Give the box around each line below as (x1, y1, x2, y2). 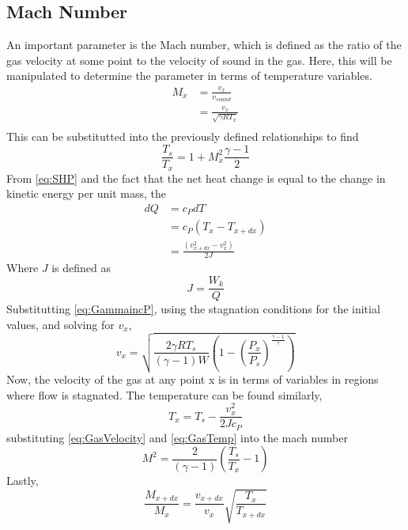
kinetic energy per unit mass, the (6, 185, 167, 202)
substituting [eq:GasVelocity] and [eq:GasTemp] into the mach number (6, 429, 348, 445)
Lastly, (6, 472, 39, 489)
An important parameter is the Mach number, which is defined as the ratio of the (6, 36, 402, 53)
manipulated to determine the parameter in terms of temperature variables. (6, 67, 372, 84)
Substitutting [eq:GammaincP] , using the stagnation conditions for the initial (6, 301, 380, 317)
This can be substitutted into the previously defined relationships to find (6, 128, 359, 145)
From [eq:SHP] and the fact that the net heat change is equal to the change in (6, 169, 386, 186)
